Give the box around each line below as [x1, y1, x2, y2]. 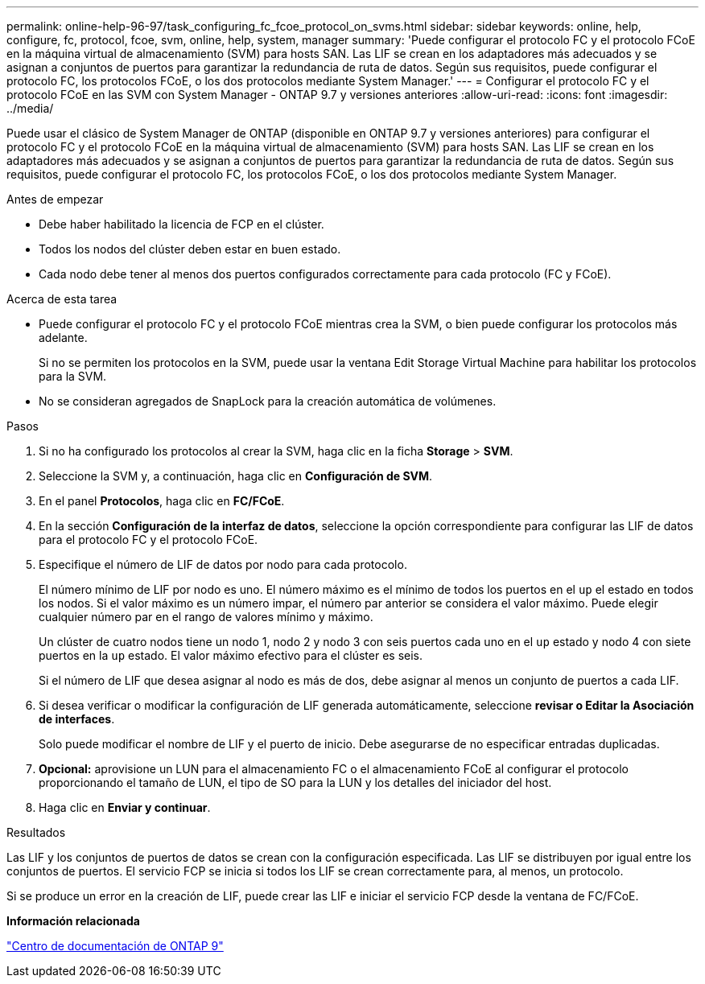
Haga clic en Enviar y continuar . [39, 801, 211, 814]
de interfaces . [39, 712, 115, 726]
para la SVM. [39, 369, 107, 383]
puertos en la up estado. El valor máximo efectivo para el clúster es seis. [39, 648, 423, 662]
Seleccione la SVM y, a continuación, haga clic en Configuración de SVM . [39, 469, 433, 483]
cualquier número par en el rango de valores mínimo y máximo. [39, 610, 373, 624]
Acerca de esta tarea [6, 292, 117, 306]
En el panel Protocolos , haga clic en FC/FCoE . [39, 494, 285, 508]
